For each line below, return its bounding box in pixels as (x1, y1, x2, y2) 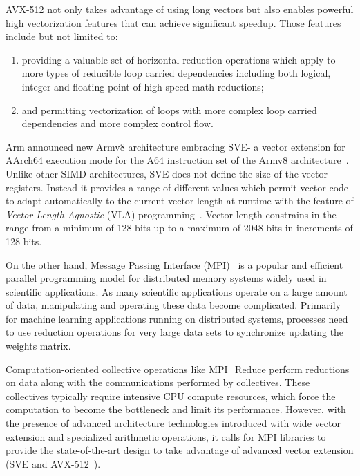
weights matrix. (6, 339, 71, 353)
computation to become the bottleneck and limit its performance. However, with (6, 402, 346, 417)
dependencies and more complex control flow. (21, 116, 214, 131)
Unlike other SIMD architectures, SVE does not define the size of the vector (6, 166, 328, 180)
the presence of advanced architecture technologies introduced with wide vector (6, 416, 341, 430)
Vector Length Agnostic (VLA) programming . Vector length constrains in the (6, 207, 337, 221)
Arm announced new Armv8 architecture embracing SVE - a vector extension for (6, 139, 345, 153)
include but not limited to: (6, 29, 118, 44)
